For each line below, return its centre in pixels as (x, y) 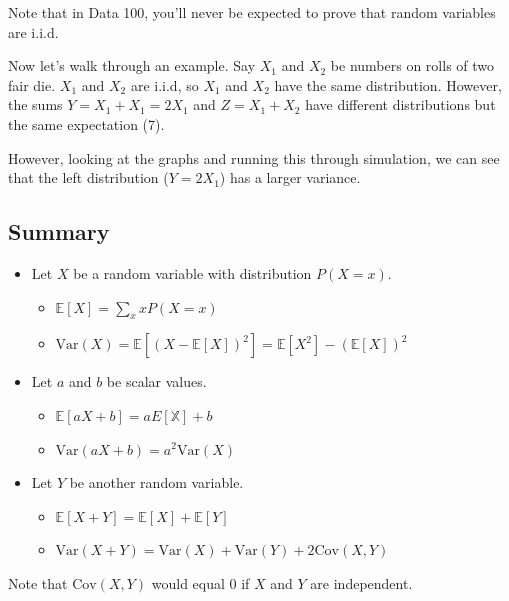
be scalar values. (156, 381)
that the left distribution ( (88, 177)
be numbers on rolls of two (412, 65)
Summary (59, 231)
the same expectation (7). (86, 123)
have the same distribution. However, (388, 84)
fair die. (32, 84)
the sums (35, 104)
